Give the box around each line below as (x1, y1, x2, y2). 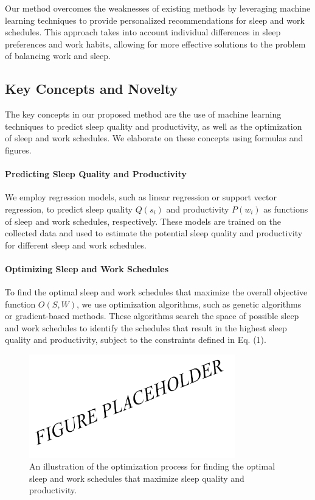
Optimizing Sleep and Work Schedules (5, 262, 169, 275)
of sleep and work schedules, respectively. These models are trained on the (5, 214, 282, 227)
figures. (5, 143, 32, 156)
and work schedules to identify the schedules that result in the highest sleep (5, 321, 287, 334)
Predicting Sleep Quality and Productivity (5, 167, 187, 180)
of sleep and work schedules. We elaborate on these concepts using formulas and (5, 132, 303, 144)
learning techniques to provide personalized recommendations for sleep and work (5, 13, 305, 26)
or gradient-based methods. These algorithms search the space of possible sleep (5, 309, 299, 322)
